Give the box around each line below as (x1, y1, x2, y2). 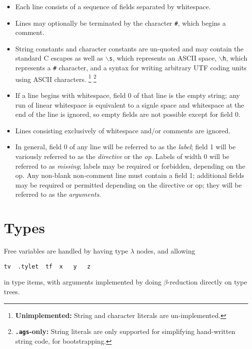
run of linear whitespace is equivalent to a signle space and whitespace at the (15, 99, 244, 110)
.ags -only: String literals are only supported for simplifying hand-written (15, 326, 236, 336)
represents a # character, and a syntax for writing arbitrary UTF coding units (15, 63, 247, 73)
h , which (222, 53, 248, 63)
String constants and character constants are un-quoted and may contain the (15, 43, 244, 53)
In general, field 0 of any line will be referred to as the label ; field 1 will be (15, 142, 236, 152)
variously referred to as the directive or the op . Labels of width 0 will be (15, 151, 230, 161)
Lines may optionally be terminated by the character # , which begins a (15, 17, 226, 28)
